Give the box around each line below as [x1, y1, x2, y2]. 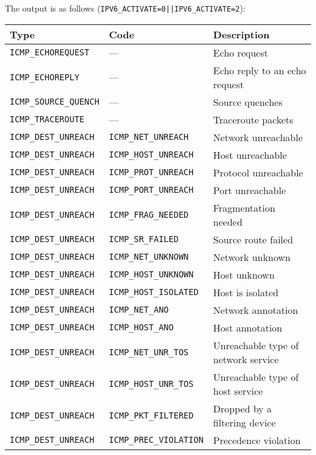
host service [213, 383, 263, 398]
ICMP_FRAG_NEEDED [109, 209, 189, 220]
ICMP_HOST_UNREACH [109, 150, 194, 160]
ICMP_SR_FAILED [109, 234, 179, 245]
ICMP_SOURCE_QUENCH [10, 97, 100, 107]
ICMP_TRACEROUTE [10, 114, 84, 125]
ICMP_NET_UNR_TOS [109, 347, 189, 357]
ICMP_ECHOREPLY [10, 72, 80, 82]
